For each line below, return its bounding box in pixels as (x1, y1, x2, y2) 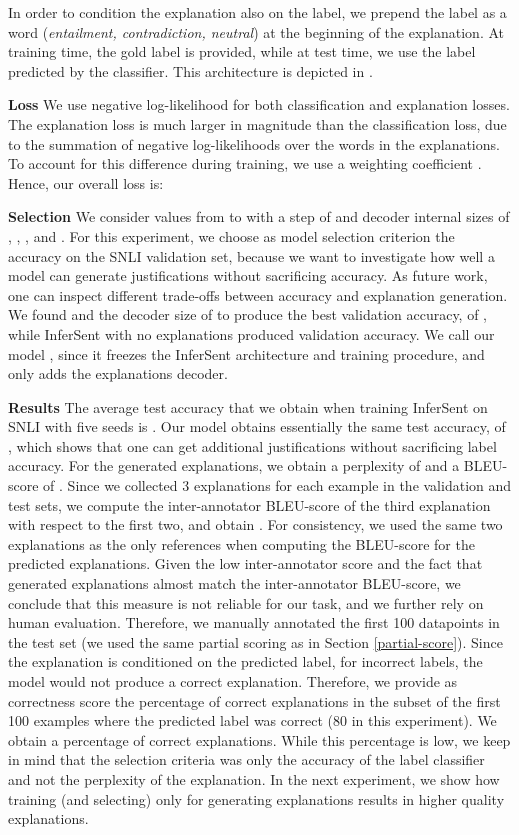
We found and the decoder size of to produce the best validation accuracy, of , (8, 304, 488, 325)
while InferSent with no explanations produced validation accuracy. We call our (8, 323, 495, 344)
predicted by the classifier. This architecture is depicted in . (8, 60, 373, 81)
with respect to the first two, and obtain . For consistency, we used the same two (8, 514, 503, 535)
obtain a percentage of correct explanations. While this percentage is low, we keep (8, 729, 511, 750)
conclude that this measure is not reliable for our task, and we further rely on (8, 592, 484, 613)
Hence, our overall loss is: (8, 172, 164, 193)
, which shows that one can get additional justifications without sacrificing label (8, 435, 497, 456)
